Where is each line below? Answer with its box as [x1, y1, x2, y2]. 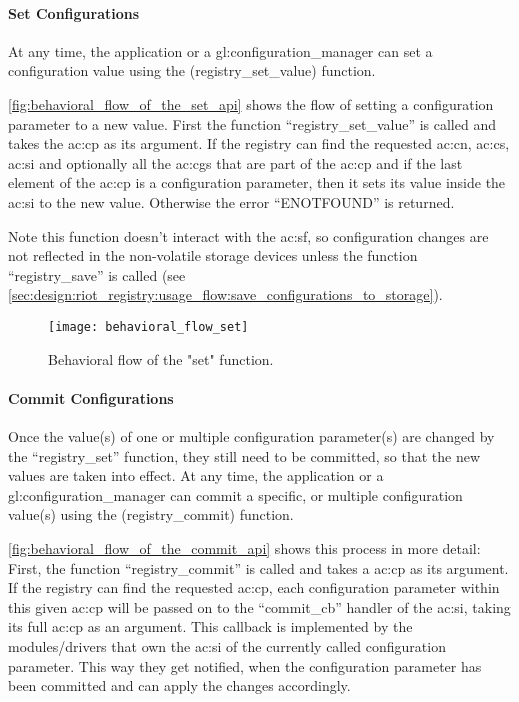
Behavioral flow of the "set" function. [48, 348, 274, 369]
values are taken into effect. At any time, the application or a [8, 465, 384, 486]
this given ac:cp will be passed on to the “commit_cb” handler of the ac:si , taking [8, 596, 511, 617]
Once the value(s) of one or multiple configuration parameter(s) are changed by [8, 425, 495, 446]
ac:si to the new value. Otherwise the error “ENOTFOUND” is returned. [8, 191, 455, 212]
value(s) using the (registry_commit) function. [8, 504, 294, 525]
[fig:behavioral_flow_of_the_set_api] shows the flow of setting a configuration [8, 93, 494, 114]
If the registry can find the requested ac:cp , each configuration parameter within [8, 577, 500, 598]
